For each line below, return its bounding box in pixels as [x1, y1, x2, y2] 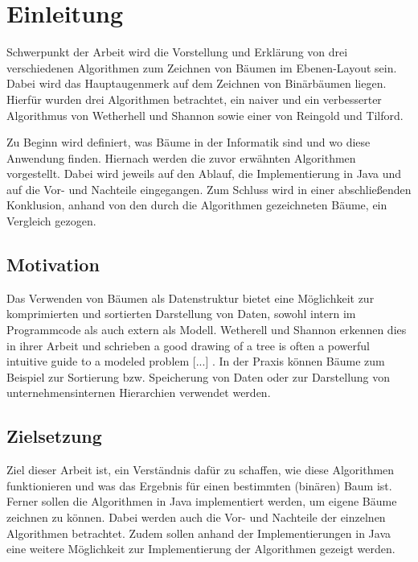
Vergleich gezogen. [6, 213, 96, 229]
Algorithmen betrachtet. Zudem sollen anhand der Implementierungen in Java [6, 524, 391, 541]
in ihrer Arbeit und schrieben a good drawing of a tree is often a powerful [6, 337, 370, 353]
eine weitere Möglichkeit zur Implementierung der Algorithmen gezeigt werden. [6, 540, 395, 557]
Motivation [6, 252, 100, 277]
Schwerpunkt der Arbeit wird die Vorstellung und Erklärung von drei [6, 43, 348, 60]
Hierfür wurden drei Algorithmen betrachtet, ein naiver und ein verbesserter [6, 90, 382, 107]
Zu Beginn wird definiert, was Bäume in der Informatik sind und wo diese [6, 134, 371, 151]
